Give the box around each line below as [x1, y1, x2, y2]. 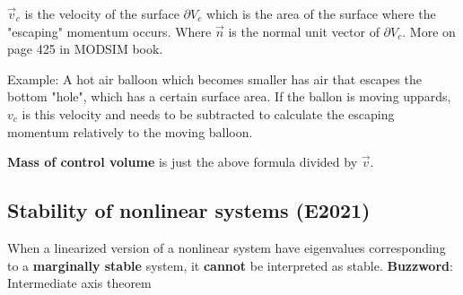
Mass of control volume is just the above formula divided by [7, 152, 358, 171]
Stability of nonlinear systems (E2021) [7, 196, 371, 224]
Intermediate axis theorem [7, 273, 152, 292]
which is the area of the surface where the [205, 4, 436, 22]
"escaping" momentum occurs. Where [7, 22, 212, 40]
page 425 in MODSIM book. [7, 39, 163, 58]
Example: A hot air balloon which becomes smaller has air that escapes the [7, 69, 422, 88]
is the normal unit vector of [228, 22, 380, 40]
